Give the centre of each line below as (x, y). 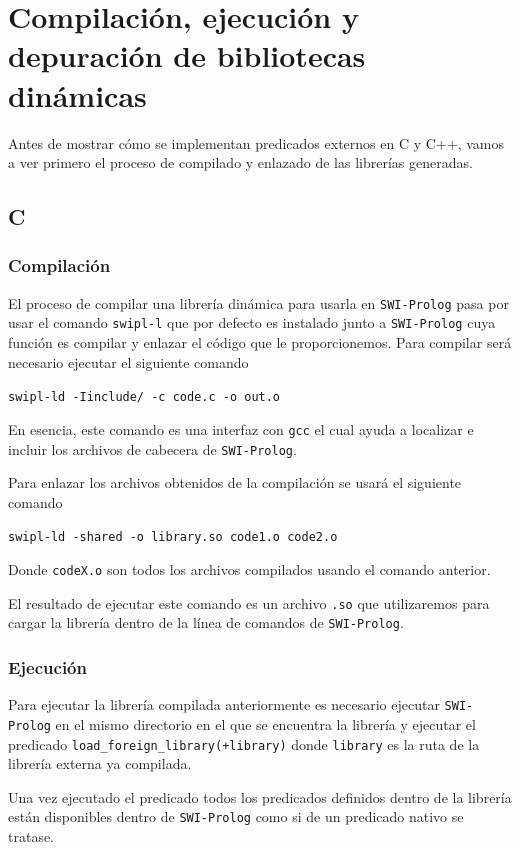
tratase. (31, 836)
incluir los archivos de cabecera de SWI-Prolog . (152, 448)
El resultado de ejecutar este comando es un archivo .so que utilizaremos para (249, 602)
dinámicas (77, 94)
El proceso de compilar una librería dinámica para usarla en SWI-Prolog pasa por (258, 302)
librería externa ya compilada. (100, 763)
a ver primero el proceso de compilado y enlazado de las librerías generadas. (240, 162)
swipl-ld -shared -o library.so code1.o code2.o (173, 537)
